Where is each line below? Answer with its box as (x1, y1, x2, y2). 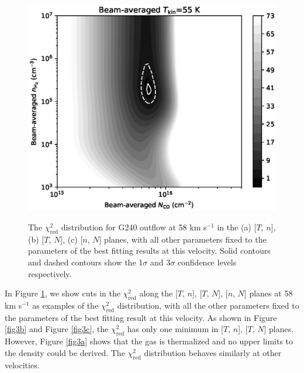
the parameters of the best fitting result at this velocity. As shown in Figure (5, 311, 277, 323)
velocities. (5, 358, 40, 371)
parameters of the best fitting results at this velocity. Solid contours (28, 244, 271, 257)
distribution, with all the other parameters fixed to (117, 299, 299, 311)
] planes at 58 (244, 287, 293, 299)
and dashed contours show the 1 (28, 255, 143, 268)
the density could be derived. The (5, 346, 125, 358)
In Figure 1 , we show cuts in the (5, 287, 120, 299)
